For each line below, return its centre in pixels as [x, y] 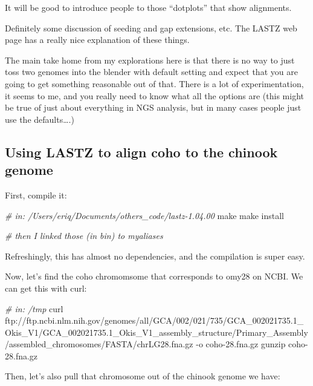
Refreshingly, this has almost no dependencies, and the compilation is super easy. [155, 256]
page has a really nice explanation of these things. [97, 40]
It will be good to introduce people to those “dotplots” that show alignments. [148, 7]
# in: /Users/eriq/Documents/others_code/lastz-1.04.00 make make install [145, 215]
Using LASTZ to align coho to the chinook [141, 152]
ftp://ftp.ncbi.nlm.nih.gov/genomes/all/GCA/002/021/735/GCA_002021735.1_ [154, 320]
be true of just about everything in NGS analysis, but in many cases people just [153, 107]
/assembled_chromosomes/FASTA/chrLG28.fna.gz [99, 344]
